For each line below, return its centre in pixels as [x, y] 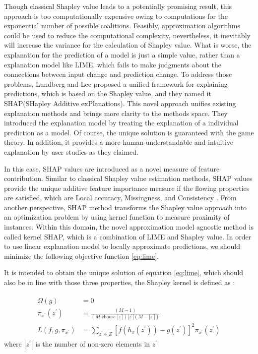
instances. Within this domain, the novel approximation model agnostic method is [129, 227]
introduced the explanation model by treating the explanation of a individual [121, 123]
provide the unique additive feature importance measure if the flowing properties [127, 188]
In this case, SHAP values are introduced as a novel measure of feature [112, 168]
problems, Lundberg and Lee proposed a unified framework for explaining [116, 84]
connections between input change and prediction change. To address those [118, 74]
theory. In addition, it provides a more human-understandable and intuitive [119, 142]
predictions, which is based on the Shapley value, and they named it [108, 93]
